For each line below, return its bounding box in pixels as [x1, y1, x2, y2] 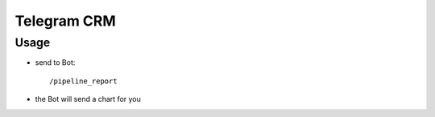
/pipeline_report [49, 76, 118, 86]
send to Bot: [35, 58, 76, 67]
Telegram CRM [14, 12, 116, 30]
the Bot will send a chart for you [35, 95, 141, 104]
